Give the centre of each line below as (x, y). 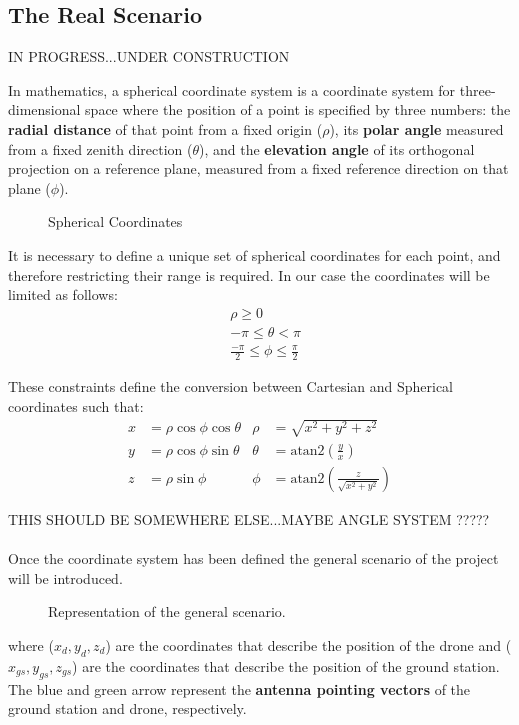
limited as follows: (63, 294)
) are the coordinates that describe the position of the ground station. (286, 665)
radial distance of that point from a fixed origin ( (165, 128)
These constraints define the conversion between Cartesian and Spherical (231, 386)
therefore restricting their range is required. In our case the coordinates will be (249, 274)
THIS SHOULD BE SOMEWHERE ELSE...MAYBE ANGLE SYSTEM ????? (249, 519)
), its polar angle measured (416, 128)
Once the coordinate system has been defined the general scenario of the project (253, 558)
